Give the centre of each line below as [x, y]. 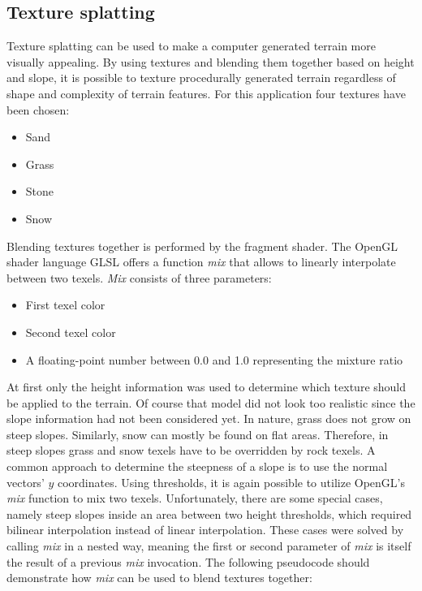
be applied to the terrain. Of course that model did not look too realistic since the [211, 402]
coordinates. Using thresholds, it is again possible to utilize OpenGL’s [231, 482]
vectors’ [26, 482]
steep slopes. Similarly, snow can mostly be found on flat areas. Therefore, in [198, 434]
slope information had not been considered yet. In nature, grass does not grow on [209, 418]
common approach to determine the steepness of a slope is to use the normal [197, 466]
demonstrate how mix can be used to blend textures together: [159, 578]
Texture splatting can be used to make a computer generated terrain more [191, 46]
